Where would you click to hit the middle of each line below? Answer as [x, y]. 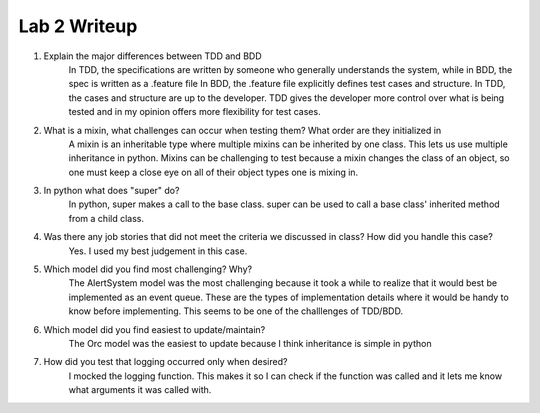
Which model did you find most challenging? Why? [148, 269]
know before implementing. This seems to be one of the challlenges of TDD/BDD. [236, 311]
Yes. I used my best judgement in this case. [158, 251]
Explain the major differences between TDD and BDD [152, 56]
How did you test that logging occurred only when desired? [165, 362]
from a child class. [106, 218]
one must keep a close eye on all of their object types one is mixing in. [213, 172]
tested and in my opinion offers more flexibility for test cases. [194, 112]
